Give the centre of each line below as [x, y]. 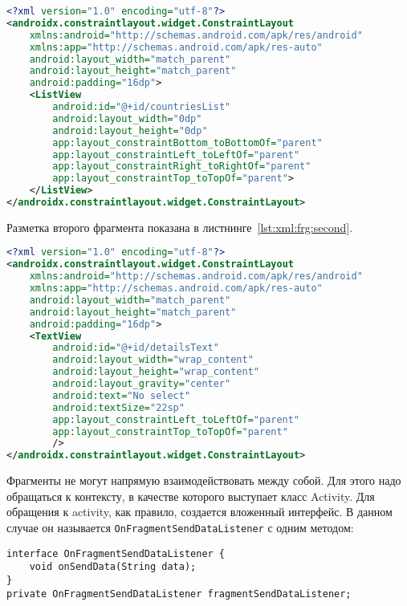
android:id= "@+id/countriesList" [142, 107]
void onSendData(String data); [113, 567]
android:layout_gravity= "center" [142, 384]
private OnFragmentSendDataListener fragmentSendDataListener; [179, 594]
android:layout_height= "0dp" [130, 130]
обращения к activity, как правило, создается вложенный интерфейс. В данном [199, 512]
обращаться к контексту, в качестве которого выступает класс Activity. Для [191, 496]
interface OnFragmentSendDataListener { [116, 553]
